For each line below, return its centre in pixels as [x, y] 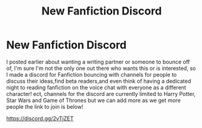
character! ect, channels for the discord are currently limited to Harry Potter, [101, 94]
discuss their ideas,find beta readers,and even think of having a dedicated [99, 81]
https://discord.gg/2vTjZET [40, 118]
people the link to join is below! [45, 106]
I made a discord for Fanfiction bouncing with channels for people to [92, 74]
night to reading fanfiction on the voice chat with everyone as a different [96, 87]
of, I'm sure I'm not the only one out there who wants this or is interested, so [101, 68]
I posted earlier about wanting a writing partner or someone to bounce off [98, 62]
